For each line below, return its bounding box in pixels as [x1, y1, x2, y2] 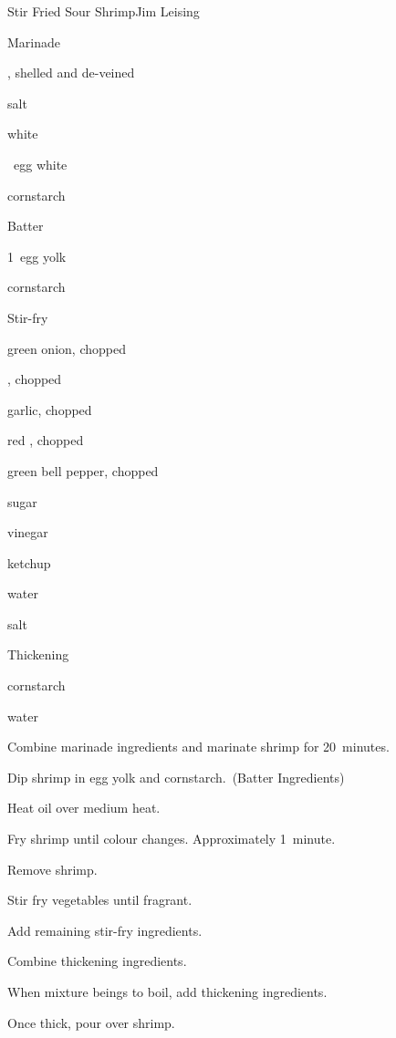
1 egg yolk [7, 246, 67, 265]
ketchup [7, 553, 51, 572]
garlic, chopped [7, 400, 92, 419]
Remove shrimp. [7, 859, 98, 878]
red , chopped [7, 431, 84, 450]
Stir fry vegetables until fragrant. [7, 890, 193, 909]
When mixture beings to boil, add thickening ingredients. [7, 982, 328, 1001]
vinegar [7, 523, 48, 542]
